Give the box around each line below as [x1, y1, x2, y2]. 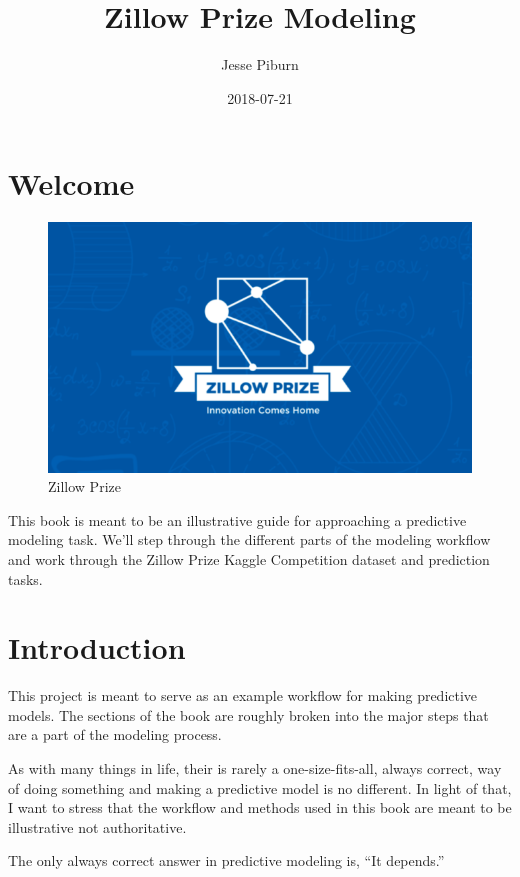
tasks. [8, 568, 43, 589]
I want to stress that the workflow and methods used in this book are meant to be [8, 797, 512, 818]
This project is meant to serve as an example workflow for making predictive [8, 685, 478, 706]
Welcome [8, 163, 135, 204]
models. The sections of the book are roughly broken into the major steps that [8, 704, 489, 725]
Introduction [8, 627, 186, 668]
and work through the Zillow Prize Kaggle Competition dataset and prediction [8, 548, 490, 569]
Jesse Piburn [221, 54, 299, 75]
